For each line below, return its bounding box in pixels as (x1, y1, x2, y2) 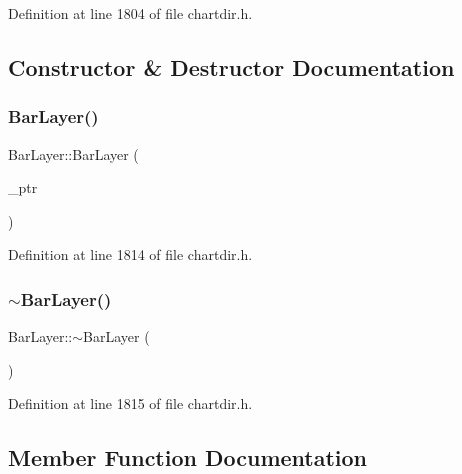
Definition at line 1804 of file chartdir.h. (8, 3, 253, 23)
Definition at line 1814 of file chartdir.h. (8, 244, 253, 265)
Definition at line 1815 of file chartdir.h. (8, 393, 253, 414)
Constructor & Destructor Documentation (8, 51, 455, 82)
